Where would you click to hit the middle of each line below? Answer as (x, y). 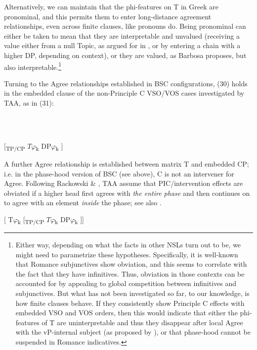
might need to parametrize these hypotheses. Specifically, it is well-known (127, 254)
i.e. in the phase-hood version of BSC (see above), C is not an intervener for (119, 173)
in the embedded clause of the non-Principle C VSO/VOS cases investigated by (124, 93)
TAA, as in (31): (29, 103)
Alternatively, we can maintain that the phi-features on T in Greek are (111, 6)
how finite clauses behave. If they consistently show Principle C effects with (130, 303)
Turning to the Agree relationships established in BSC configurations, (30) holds (126, 83)
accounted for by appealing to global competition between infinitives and (126, 283)
